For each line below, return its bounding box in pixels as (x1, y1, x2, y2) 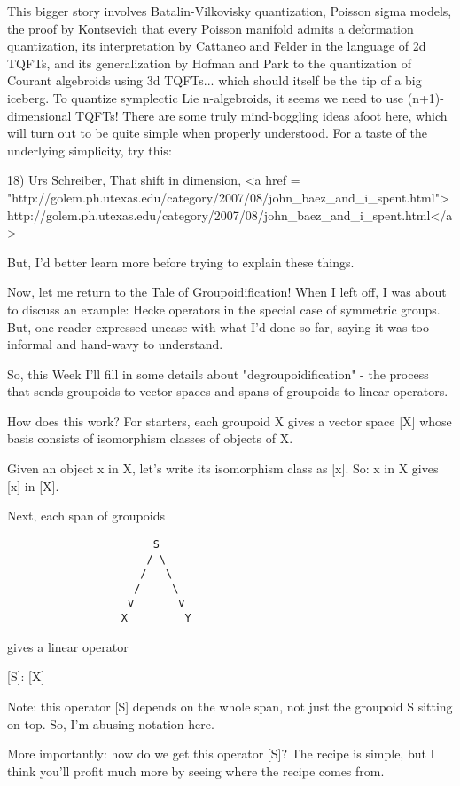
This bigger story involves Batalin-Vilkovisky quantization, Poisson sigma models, (7, 2, 452, 20)
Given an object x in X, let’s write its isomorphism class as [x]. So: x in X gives (7, 459, 439, 478)
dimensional (7, 106, 72, 124)
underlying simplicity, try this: (7, 140, 172, 159)
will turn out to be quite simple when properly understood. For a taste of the (7, 123, 427, 142)
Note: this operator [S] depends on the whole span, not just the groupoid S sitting (7, 696, 453, 715)
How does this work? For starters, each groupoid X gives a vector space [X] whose (7, 411, 452, 430)
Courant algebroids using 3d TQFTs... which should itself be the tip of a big (7, 71, 422, 90)
